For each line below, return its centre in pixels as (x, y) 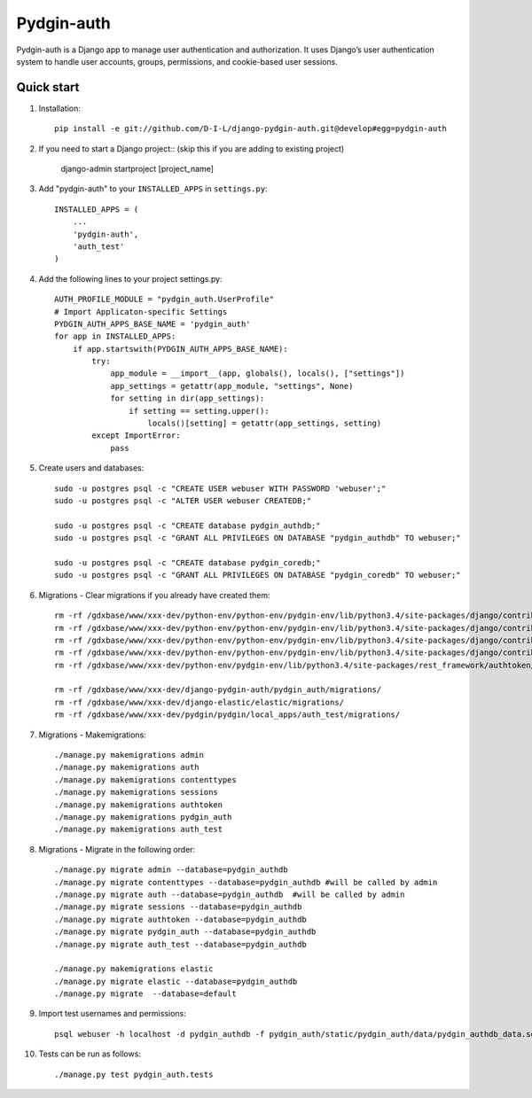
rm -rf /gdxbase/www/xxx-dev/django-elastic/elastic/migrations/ (199, 702)
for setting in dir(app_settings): (188, 398)
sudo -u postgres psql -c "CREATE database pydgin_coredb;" (188, 562)
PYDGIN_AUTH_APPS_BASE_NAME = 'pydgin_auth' (153, 324)
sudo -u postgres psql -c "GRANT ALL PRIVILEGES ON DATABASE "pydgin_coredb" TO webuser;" (258, 575)
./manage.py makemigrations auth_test (139, 829)
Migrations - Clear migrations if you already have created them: (154, 595)
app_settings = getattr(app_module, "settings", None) (232, 386)
